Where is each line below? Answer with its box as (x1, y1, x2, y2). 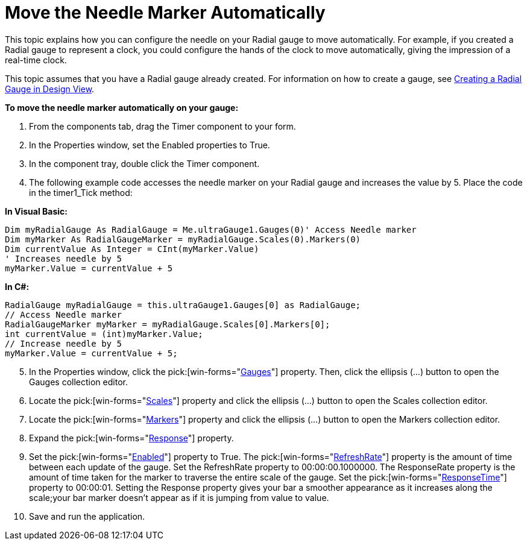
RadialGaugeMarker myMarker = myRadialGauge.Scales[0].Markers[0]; (5, 319, 330, 329)
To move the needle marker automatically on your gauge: (5, 102, 239, 113)
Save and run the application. (29, 511, 145, 521)
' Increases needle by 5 (5, 253, 122, 263)
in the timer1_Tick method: (29, 187, 133, 198)
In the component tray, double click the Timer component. (29, 158, 260, 169)
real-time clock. (5, 54, 67, 65)
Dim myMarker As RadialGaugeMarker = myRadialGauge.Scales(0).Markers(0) (5, 234, 361, 244)
